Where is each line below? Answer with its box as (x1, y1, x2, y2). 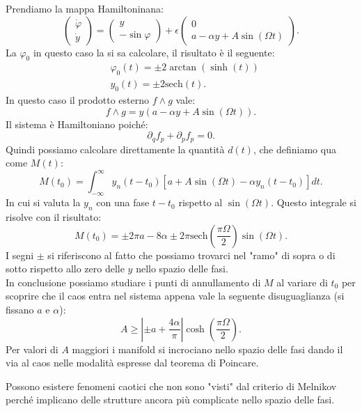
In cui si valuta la (6, 195, 81, 210)
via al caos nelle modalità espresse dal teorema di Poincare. (6, 355, 259, 370)
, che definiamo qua (253, 141, 336, 156)
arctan (169, 63, 197, 73)
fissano (6, 302, 34, 316)
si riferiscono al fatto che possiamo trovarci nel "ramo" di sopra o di (47, 247, 336, 262)
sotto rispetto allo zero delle (6, 261, 125, 276)
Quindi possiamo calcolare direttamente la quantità (6, 141, 225, 156)
